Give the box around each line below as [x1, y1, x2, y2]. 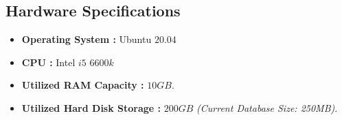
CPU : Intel [21, 55, 76, 69]
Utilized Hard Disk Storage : [21, 100, 161, 115]
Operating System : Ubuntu [21, 32, 152, 46]
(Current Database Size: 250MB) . [196, 100, 338, 115]
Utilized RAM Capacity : [21, 78, 144, 92]
